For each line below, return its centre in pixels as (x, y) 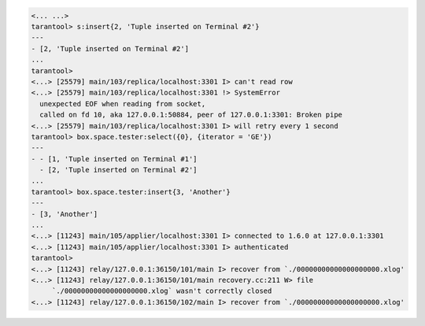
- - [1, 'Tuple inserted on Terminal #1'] (114, 159)
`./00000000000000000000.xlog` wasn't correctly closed (162, 291)
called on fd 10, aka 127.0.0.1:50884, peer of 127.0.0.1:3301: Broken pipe (191, 115)
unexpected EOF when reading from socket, (123, 104)
